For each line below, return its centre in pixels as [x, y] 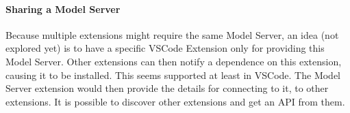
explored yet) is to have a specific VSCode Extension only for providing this [165, 48]
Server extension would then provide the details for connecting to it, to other [167, 88]
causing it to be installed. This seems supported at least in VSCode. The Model [173, 75]
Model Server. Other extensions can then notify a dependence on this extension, [174, 61]
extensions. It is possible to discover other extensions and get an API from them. [175, 101]
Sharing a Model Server [63, 9]
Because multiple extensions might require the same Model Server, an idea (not [172, 34]
